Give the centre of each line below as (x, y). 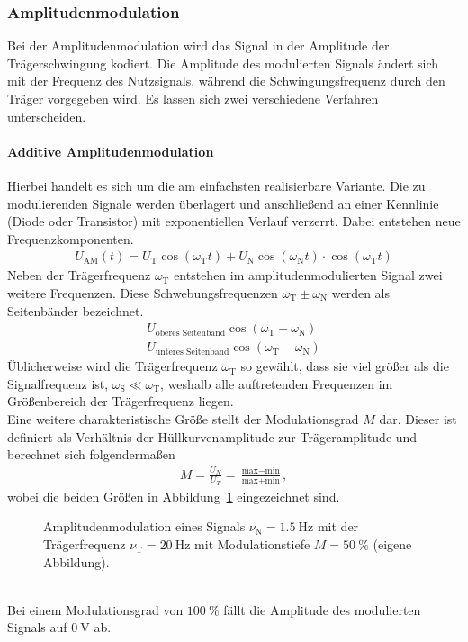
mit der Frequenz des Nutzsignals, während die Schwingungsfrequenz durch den (226, 81)
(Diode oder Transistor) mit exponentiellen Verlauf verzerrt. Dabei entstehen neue (234, 221)
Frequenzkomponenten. (71, 238)
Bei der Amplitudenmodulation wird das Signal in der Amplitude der (198, 45)
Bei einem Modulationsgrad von (95, 609)
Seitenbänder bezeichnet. (76, 310)
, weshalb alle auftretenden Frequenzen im (277, 383)
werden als (361, 292)
